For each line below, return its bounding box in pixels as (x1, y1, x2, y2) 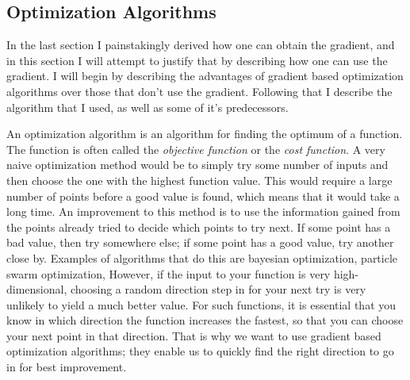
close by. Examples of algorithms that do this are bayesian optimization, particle (6, 249, 398, 266)
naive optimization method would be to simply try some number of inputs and (6, 156, 389, 173)
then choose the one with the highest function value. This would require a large (6, 171, 393, 188)
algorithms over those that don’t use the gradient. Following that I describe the (6, 83, 393, 99)
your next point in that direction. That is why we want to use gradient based (6, 327, 381, 344)
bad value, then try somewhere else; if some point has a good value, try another (6, 234, 394, 251)
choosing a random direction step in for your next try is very (70, 281, 366, 297)
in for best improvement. (6, 359, 127, 375)
